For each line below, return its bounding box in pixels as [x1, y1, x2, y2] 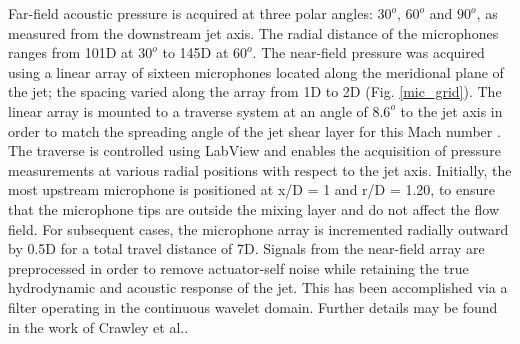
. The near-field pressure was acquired [252, 42, 485, 63]
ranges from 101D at [8, 42, 134, 63]
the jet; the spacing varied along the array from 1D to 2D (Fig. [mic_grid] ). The [8, 81, 502, 102]
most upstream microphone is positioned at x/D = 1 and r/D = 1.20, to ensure [8, 179, 496, 200]
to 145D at [162, 42, 229, 63]
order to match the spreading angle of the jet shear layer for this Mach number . [8, 120, 501, 141]
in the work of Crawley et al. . [8, 316, 189, 337]
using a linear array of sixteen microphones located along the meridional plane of [8, 61, 504, 82]
